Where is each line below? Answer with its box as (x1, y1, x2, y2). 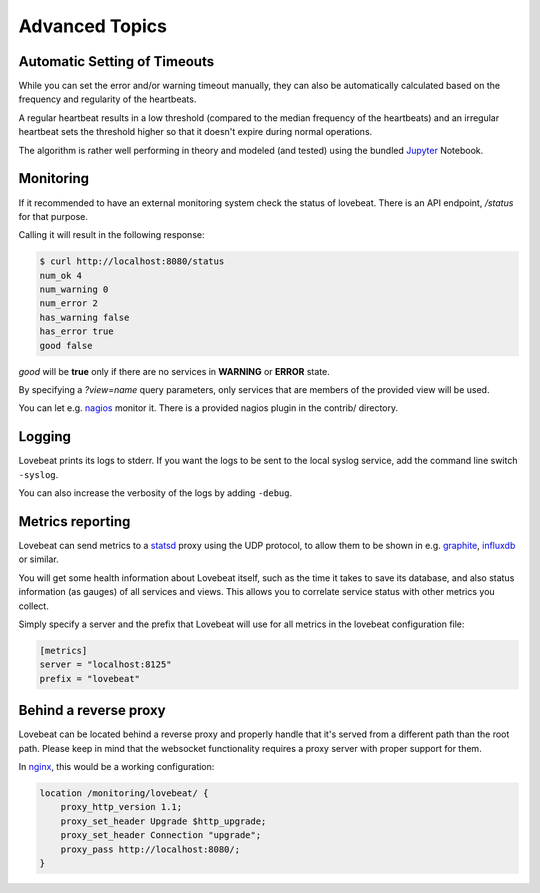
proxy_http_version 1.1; (60, 801, 183, 813)
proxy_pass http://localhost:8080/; (60, 843, 240, 855)
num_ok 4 (39, 270, 83, 281)
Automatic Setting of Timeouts (18, 53, 215, 70)
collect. (18, 600, 49, 612)
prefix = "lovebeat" (39, 673, 140, 684)
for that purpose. (18, 210, 89, 222)
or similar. (18, 553, 59, 565)
